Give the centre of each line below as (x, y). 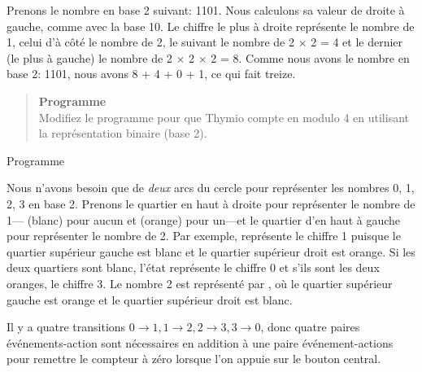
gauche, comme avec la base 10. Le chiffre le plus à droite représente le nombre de (211, 26)
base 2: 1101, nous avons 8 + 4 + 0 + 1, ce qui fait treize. (151, 74)
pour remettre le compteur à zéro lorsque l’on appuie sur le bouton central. (194, 359)
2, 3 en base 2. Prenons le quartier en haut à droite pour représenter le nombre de (211, 203)
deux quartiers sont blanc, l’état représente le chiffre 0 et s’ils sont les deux (193, 267)
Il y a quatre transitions (66, 327)
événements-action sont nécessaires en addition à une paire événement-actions (200, 342)
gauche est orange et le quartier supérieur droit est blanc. (150, 299)
